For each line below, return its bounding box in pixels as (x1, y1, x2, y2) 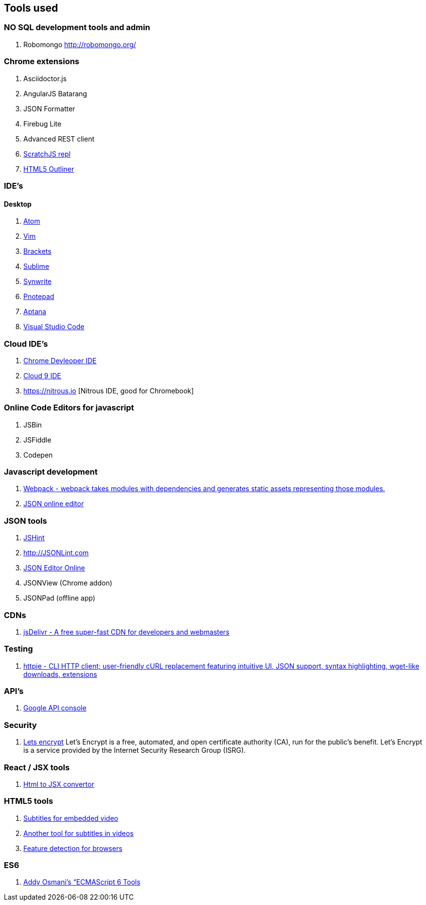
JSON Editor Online (23, 564, 85, 572)
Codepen (23, 450, 53, 459)
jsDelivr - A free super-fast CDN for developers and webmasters (23, 627, 230, 636)
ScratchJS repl (23, 149, 71, 158)
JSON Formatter (23, 104, 75, 113)
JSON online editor (23, 499, 84, 508)
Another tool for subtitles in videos (23, 829, 134, 837)
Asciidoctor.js (23, 74, 67, 83)
